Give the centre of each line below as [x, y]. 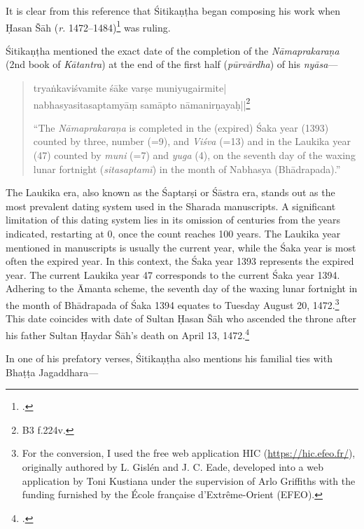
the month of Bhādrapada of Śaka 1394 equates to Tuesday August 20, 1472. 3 [173, 304]
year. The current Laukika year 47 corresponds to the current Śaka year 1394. [173, 274]
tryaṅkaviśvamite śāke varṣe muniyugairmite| [130, 88]
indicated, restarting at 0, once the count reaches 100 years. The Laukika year [173, 234]
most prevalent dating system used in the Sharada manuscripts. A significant [171, 206]
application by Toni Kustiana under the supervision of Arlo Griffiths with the [189, 480]
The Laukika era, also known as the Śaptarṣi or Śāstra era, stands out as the [170, 192]
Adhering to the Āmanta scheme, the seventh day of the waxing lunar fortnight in [182, 288]
